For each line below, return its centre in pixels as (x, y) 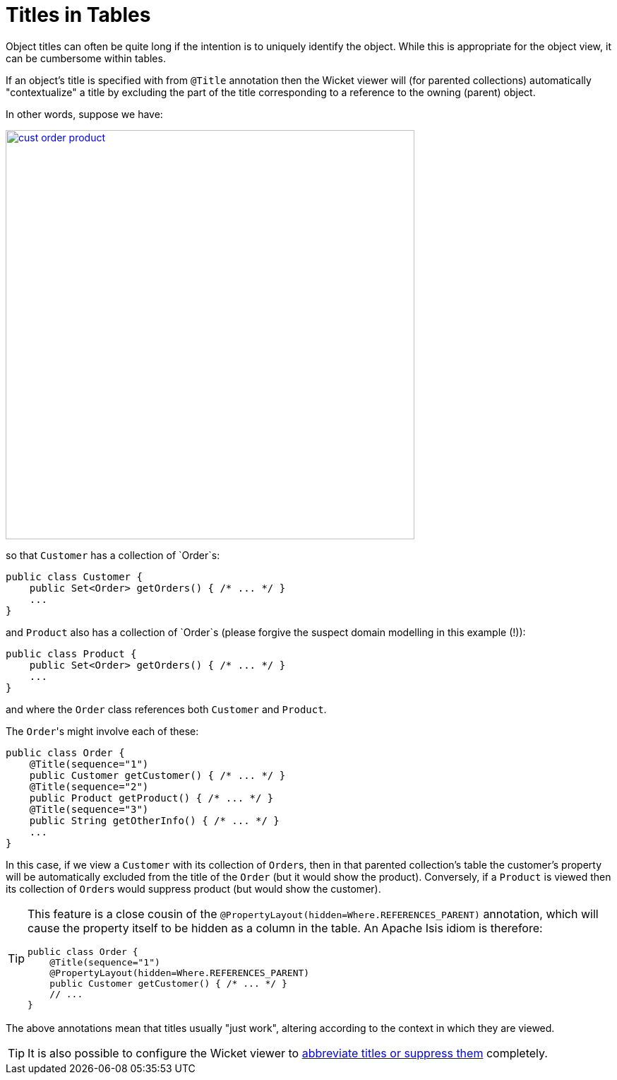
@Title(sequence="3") (89, 809)
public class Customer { (74, 576)
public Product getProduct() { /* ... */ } (151, 798)
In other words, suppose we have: (84, 114)
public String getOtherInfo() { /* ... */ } (154, 820)
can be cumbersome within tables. (86, 58)
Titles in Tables (78, 15)
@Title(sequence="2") (89, 786)
